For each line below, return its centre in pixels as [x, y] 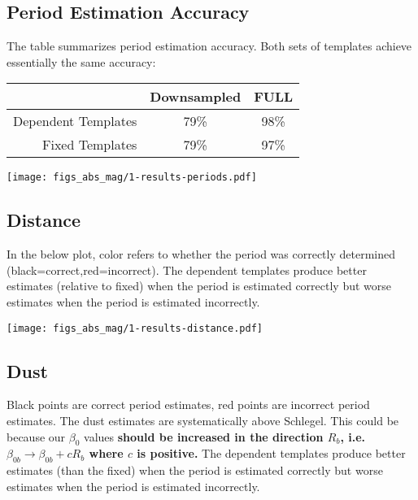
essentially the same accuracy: [81, 61]
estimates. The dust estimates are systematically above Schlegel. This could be [203, 421]
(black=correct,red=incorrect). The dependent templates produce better [187, 270]
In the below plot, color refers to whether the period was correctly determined [201, 254]
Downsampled [196, 97]
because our [36, 436]
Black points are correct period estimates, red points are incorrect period [188, 404]
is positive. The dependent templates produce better [271, 453]
